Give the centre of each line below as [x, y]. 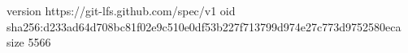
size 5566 [29, 42]
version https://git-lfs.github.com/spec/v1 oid [121, 10]
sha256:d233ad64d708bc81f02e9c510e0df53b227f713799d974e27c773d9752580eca [204, 26]
